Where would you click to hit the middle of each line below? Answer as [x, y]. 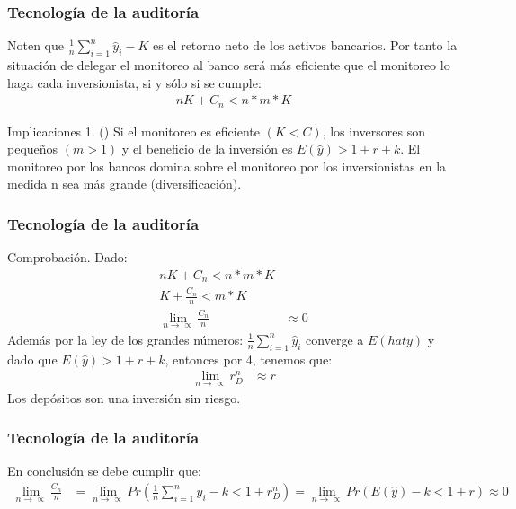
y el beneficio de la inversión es [207, 149]
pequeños [33, 149]
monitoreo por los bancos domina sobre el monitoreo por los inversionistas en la [227, 166]
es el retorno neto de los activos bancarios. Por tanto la [305, 45]
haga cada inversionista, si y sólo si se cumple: [134, 82]
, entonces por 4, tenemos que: [249, 359]
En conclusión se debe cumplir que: [104, 471]
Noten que [36, 45]
